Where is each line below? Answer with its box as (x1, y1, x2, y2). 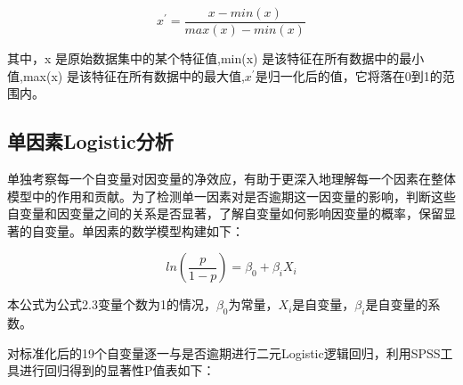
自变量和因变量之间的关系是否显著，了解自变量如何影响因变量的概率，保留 (7, 204, 443, 223)
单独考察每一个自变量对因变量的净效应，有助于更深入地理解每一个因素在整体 (7, 169, 456, 188)
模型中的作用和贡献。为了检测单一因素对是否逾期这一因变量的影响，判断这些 (7, 186, 456, 205)
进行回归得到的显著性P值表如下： (19, 361, 215, 380)
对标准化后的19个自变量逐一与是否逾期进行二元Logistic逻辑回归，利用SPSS (7, 343, 441, 362)
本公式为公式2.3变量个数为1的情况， (7, 295, 216, 314)
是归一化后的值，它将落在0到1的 (255, 66, 443, 85)
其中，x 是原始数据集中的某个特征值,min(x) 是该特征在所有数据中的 (7, 49, 400, 68)
